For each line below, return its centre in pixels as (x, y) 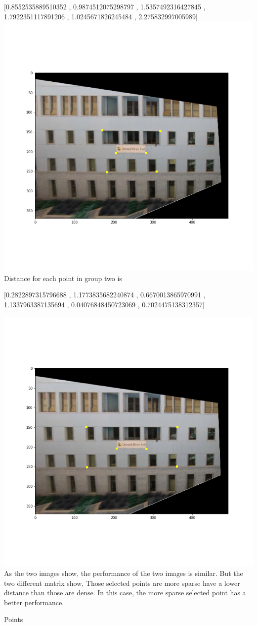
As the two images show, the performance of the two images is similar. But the (124, 573)
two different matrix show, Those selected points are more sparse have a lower (122, 583)
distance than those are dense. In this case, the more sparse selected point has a (125, 593)
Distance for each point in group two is (63, 278)
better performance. (34, 602)
